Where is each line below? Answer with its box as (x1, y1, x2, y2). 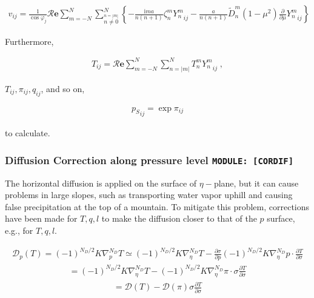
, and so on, (41, 82, 85, 94)
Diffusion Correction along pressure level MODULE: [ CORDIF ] (5, 152, 293, 167)
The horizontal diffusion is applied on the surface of (5, 176, 197, 189)
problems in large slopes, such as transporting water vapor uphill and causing (5, 188, 293, 201)
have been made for (5, 212, 78, 225)
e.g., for (5, 223, 33, 236)
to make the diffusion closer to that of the (101, 212, 257, 225)
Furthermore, (5, 35, 54, 47)
